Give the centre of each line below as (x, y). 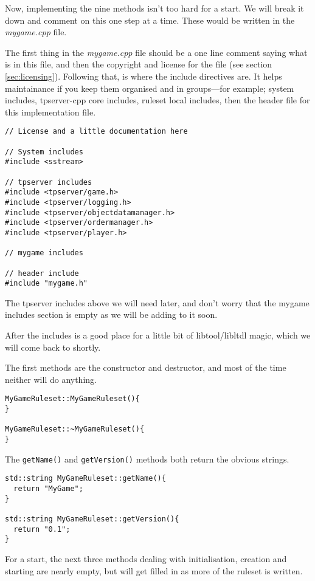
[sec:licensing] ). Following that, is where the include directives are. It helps (144, 76)
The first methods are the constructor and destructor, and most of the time (146, 367)
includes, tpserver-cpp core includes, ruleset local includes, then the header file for (157, 100)
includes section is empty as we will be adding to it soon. (111, 315)
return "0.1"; (42, 529)
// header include (42, 273)
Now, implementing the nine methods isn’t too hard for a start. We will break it (154, 8)
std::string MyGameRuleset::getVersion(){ (92, 519)
